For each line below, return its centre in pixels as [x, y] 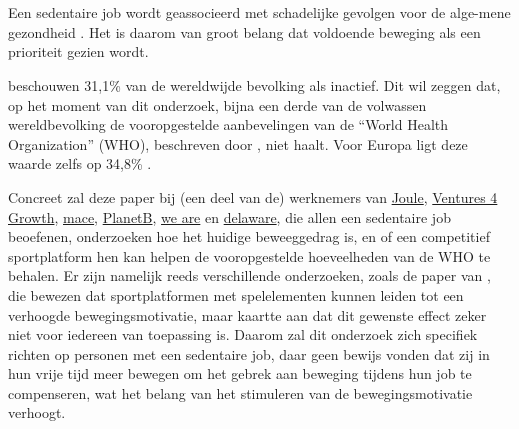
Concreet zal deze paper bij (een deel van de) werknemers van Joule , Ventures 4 [253, 196]
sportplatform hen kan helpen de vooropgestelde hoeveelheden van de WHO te [249, 255]
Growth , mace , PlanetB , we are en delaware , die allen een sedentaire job [229, 216]
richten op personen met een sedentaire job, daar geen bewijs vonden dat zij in [249, 353]
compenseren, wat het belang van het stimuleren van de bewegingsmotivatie [240, 392]
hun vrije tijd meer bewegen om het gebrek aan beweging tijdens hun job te [240, 373]
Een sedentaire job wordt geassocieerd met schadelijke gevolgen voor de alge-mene [259, 12]
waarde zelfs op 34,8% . [80, 163]
